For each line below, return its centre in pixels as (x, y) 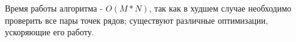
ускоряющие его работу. (50, 32)
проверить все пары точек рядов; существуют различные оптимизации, (136, 20)
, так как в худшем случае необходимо (220, 8)
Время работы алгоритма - (54, 8)
